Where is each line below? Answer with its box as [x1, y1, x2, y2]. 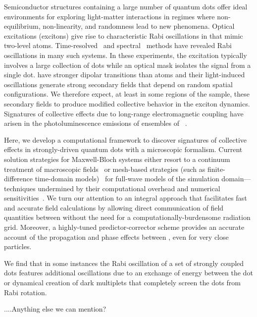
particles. [4, 241, 32, 252]
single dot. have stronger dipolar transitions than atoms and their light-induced [4, 69, 245, 80]
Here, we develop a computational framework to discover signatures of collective [4, 134, 247, 145]
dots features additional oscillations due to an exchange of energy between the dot [4, 267, 253, 278]
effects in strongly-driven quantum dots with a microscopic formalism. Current [4, 144, 243, 155]
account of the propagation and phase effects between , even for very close [4, 231, 229, 242]
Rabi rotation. [4, 287, 47, 297]
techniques [4, 183, 36, 193]
